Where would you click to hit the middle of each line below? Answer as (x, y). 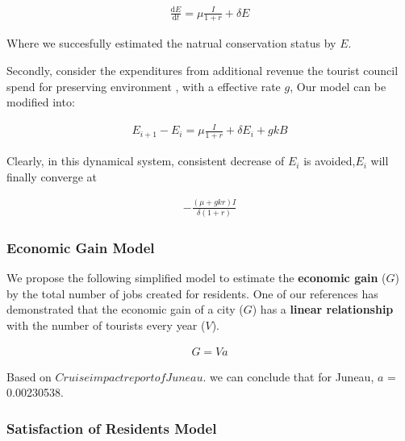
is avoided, (330, 161)
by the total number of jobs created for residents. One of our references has (192, 293)
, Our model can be (338, 86)
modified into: (41, 102)
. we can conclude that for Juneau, (288, 376)
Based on (29, 376)
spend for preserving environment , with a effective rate (144, 86)
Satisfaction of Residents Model (112, 428)
